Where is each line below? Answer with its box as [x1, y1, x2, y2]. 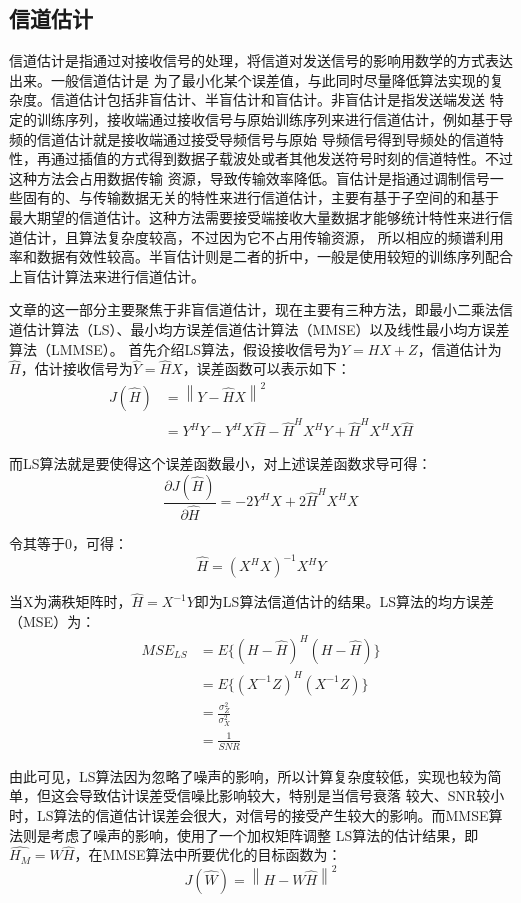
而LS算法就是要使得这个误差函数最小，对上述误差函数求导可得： [9, 453, 432, 474]
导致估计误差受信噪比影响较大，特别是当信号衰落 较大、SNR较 [78, 785, 491, 806]
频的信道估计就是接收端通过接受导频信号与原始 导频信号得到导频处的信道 [9, 128, 490, 149]
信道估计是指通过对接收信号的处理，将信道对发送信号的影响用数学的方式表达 [9, 50, 513, 71]
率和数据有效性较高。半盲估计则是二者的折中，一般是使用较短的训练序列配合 [9, 246, 513, 267]
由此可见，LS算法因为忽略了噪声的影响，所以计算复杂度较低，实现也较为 [9, 765, 488, 786]
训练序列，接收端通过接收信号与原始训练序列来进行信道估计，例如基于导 [36, 108, 513, 129]
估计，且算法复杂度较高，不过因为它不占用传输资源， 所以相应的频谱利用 [22, 226, 504, 247]
